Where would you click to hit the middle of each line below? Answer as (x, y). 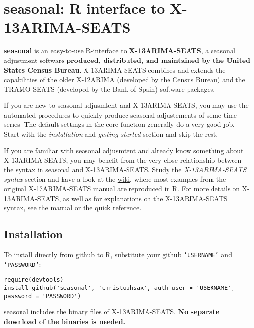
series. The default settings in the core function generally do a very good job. (119, 124)
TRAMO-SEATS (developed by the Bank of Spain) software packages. (110, 89)
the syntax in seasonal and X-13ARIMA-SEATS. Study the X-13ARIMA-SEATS (125, 169)
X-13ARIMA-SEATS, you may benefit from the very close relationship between (123, 160)
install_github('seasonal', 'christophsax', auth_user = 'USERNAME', (119, 288)
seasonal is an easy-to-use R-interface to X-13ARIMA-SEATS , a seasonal (120, 51)
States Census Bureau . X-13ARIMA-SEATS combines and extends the (115, 70)
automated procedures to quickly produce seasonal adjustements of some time (120, 114)
